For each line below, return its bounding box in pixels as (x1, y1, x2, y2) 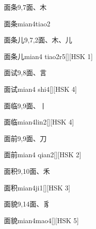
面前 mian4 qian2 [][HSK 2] (4, 149, 81, 160)
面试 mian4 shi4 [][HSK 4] (4, 83, 77, 94)
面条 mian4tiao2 (4, 18, 50, 28)
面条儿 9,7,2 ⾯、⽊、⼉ (4, 35, 72, 45)
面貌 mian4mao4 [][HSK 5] (4, 215, 79, 225)
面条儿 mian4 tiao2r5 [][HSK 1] (4, 51, 93, 61)
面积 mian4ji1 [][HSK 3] (4, 182, 70, 192)
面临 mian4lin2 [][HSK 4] (4, 117, 74, 127)
